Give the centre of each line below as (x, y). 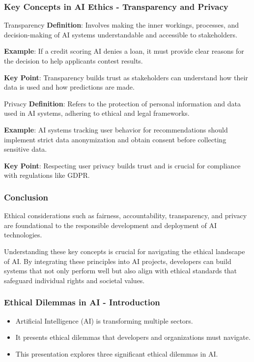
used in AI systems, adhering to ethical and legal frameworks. (97, 113)
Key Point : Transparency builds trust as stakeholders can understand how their (126, 77)
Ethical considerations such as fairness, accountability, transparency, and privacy (126, 215)
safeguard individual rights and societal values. (74, 280)
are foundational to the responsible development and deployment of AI (111, 225)
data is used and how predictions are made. (69, 87)
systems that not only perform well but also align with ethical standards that (120, 271)
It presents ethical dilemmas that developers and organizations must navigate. (133, 337)
